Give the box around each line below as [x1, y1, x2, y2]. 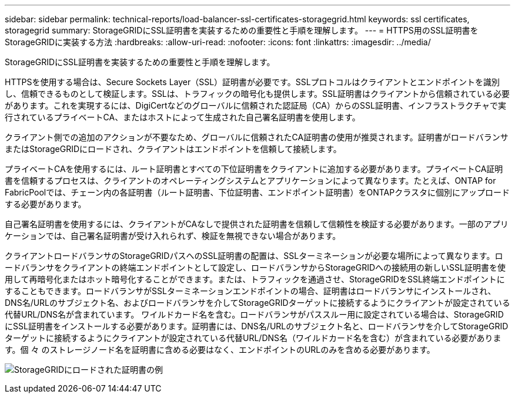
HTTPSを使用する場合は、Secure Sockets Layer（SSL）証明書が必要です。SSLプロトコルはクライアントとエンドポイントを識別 [5, 77, 500, 87]
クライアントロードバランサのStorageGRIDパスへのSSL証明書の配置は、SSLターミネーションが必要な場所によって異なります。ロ [5, 251, 503, 261]
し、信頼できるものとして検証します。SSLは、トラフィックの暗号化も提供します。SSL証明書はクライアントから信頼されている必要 [5, 89, 510, 99]
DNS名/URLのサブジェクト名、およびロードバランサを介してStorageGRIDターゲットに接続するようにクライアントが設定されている [5, 298, 510, 308]
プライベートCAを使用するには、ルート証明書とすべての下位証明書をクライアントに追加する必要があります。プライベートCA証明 [5, 164, 503, 174]
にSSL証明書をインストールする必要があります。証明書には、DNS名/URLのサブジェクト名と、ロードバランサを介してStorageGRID [5, 321, 509, 331]
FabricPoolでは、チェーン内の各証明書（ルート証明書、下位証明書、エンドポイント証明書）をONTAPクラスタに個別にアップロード [5, 187, 510, 197]
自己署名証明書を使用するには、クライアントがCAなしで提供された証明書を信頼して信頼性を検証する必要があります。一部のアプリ [5, 219, 509, 229]
